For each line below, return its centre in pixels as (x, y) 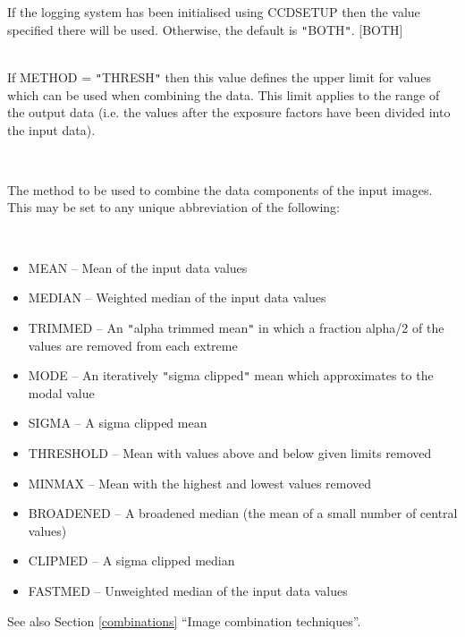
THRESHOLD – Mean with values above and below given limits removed (230, 452)
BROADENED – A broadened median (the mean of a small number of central (243, 513)
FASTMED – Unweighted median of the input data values (188, 590)
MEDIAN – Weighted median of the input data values (177, 297)
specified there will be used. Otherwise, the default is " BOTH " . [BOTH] (205, 29)
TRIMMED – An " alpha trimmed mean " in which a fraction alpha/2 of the (236, 327)
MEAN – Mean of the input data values (138, 267)
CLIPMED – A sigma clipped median (131, 561)
